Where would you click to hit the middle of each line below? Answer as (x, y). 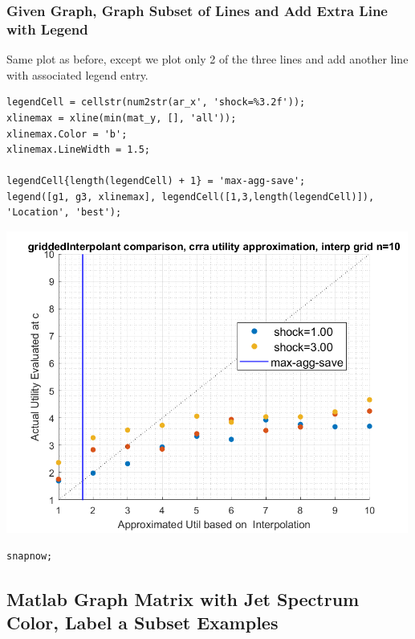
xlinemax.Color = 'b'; (67, 134)
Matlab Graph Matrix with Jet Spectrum (183, 598)
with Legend (47, 29)
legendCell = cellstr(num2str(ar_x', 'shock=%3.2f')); (156, 102)
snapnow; (30, 556)
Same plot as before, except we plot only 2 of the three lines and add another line (207, 59)
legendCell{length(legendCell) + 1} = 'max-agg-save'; (156, 181)
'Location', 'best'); (64, 213)
